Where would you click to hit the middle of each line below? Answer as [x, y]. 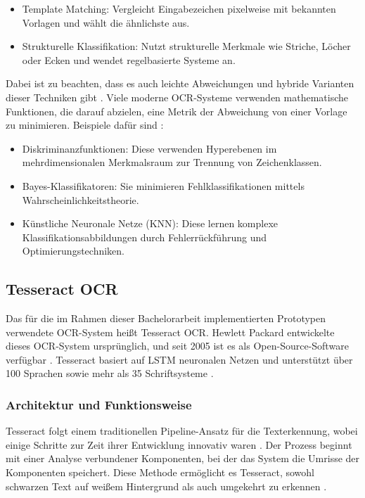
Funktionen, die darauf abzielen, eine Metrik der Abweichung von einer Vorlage [177, 111]
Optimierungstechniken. [73, 251]
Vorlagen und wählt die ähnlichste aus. [106, 22]
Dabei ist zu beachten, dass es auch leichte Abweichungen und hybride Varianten [180, 83]
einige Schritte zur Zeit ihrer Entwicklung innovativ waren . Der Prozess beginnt [179, 444]
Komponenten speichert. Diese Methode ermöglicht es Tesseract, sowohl [160, 472]
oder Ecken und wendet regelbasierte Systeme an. [129, 59]
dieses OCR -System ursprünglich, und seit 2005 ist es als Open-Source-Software [177, 346]
